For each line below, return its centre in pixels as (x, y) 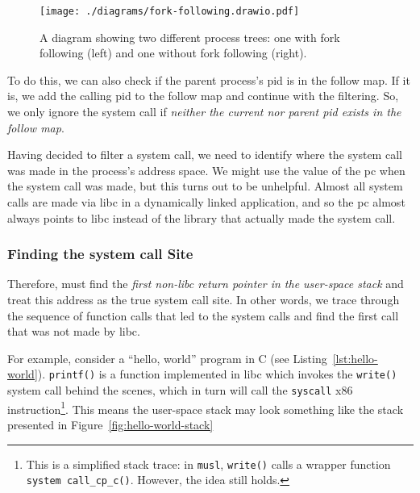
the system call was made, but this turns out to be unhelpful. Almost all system (205, 186)
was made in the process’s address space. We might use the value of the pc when (206, 170)
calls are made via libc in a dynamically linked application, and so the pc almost (206, 202)
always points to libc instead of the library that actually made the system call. (202, 217)
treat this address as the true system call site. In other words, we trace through (204, 299)
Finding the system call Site (100, 254)
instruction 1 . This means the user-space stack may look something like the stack (206, 407)
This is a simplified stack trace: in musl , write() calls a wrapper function (208, 464)
